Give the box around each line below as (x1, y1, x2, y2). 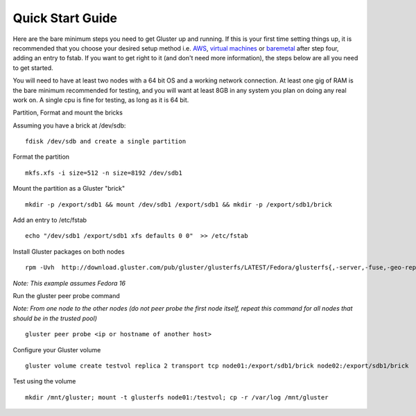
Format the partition (12, 153, 69, 161)
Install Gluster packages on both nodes (12, 247, 125, 256)
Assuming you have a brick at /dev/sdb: (12, 121, 126, 130)
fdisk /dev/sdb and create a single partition (25, 137, 187, 146)
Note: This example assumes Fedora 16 (12, 279, 126, 287)
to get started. (12, 63, 53, 72)
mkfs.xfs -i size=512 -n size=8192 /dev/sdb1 (25, 168, 183, 177)
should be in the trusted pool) (12, 314, 97, 322)
